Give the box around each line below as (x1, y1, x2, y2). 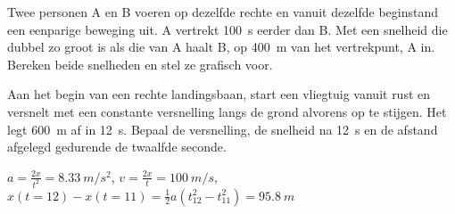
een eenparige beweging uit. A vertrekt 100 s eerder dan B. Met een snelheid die (7, 20, 448, 38)
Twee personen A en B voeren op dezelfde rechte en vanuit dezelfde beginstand (7, 3, 439, 21)
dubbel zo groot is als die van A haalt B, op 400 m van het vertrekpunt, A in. (7, 37, 435, 56)
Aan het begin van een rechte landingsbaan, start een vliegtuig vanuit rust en (7, 85, 431, 103)
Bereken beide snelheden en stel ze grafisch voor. (7, 54, 273, 73)
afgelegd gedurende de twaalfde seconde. (7, 137, 227, 156)
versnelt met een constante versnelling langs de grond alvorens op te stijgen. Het (7, 102, 447, 120)
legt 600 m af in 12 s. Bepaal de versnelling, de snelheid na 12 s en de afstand (7, 119, 438, 138)
